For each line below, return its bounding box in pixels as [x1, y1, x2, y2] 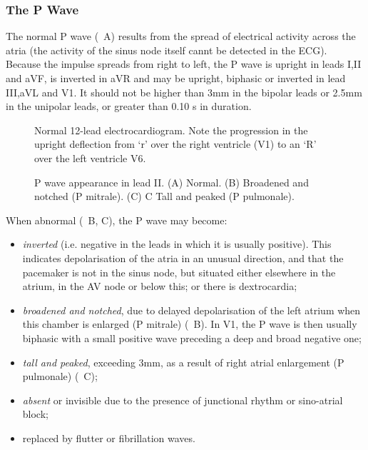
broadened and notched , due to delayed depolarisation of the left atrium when [22, 302, 361, 317]
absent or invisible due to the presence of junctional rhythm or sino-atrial [22, 392, 343, 407]
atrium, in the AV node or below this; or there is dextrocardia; [22, 279, 297, 294]
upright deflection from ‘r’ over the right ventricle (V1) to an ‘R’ [34, 136, 317, 151]
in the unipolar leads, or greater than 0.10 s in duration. [6, 99, 252, 114]
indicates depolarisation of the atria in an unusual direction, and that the [22, 250, 344, 265]
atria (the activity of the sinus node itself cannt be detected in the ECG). [6, 42, 327, 57]
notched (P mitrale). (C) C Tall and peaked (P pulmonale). [34, 189, 295, 204]
